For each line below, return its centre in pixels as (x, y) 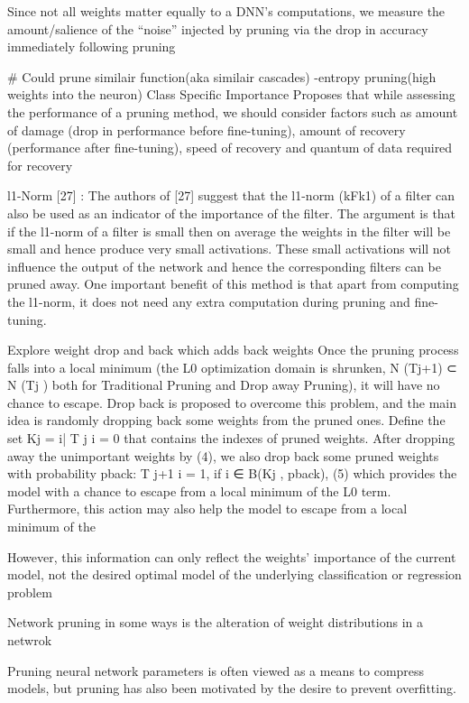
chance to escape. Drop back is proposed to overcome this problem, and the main (232, 402)
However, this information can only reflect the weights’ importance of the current (232, 556)
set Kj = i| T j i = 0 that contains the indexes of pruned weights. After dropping (231, 438)
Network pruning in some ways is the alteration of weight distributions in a (215, 622)
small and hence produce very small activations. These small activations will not (230, 249)
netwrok (30, 640)
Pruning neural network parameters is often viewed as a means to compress (216, 670)
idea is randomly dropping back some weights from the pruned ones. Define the (226, 420)
